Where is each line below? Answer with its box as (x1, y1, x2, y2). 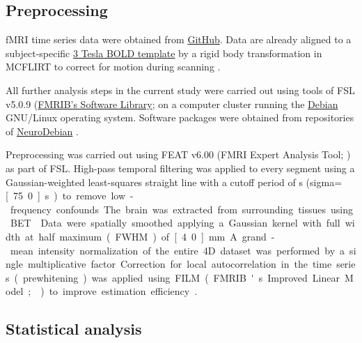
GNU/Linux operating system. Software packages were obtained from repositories (6, 110, 354, 125)
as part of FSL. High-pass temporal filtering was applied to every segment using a (6, 160, 355, 175)
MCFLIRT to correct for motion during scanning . (6, 59, 221, 74)
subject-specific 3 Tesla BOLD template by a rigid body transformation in (6, 45, 322, 60)
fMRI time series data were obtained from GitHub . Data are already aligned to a (6, 32, 352, 47)
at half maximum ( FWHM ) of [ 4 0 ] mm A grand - (25, 229, 275, 243)
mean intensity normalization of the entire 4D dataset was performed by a (10, 243, 345, 257)
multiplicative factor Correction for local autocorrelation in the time (27, 257, 332, 271)
